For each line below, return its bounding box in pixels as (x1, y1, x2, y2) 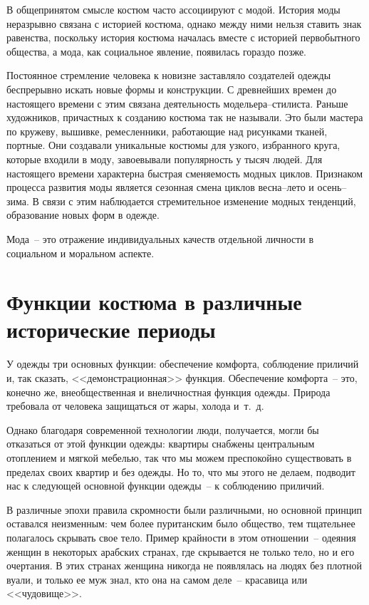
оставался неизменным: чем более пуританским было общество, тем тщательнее (6, 516, 355, 531)
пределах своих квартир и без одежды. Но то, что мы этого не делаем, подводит (6, 464, 355, 479)
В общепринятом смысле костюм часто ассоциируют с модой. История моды (6, 2, 341, 16)
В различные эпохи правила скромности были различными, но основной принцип (6, 502, 363, 517)
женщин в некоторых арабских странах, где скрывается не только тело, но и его (6, 544, 355, 559)
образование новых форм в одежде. (6, 207, 160, 222)
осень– (317, 180, 347, 195)
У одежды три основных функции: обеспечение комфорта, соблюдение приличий (6, 356, 359, 371)
